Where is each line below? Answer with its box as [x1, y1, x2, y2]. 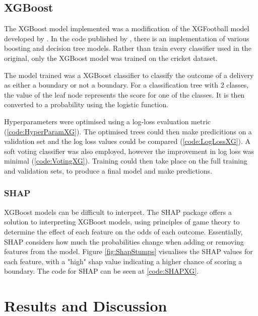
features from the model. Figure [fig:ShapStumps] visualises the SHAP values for [4, 246, 253, 257]
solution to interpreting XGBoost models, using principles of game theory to [4, 216, 240, 227]
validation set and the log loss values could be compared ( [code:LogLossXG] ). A [4, 136, 251, 146]
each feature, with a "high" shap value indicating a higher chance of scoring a [4, 256, 242, 266]
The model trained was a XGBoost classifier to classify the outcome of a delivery [4, 69, 254, 80]
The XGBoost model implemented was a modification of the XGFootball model [4, 23, 249, 34]
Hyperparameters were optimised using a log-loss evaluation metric [4, 116, 211, 126]
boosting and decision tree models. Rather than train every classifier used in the [4, 43, 251, 53]
